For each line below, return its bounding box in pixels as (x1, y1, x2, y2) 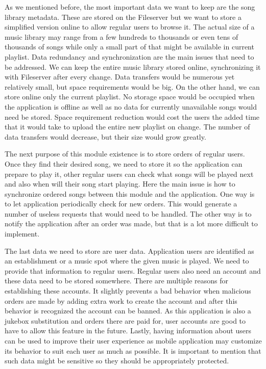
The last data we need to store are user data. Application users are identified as (5, 245, 254, 256)
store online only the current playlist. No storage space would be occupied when (5, 91, 255, 102)
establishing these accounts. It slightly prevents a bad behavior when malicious (5, 285, 251, 296)
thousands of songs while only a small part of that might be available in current (5, 41, 254, 52)
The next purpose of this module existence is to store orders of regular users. (5, 148, 245, 159)
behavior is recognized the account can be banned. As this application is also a (5, 305, 251, 316)
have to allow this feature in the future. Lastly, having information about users (5, 325, 251, 336)
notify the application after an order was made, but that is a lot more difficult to (5, 218, 258, 229)
